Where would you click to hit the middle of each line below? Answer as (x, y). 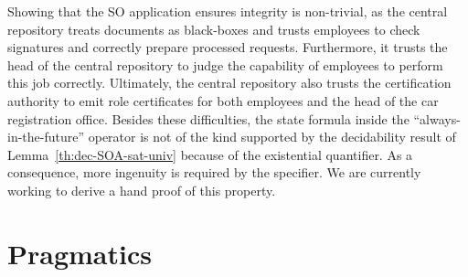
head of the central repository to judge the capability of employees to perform (225, 64)
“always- (437, 118)
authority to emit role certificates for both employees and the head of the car (223, 100)
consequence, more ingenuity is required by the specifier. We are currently (214, 172)
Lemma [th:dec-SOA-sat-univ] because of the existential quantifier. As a (210, 154)
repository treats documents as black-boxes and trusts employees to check (214, 29)
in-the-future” (46, 137)
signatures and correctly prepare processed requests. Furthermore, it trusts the (228, 47)
